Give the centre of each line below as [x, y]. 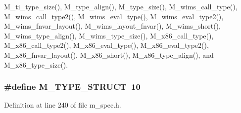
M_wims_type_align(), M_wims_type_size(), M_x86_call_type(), [109, 35]
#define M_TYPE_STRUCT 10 [72, 87]
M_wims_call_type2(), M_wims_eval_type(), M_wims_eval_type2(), [114, 16]
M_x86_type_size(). [36, 64]
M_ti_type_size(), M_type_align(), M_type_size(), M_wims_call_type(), [121, 6]
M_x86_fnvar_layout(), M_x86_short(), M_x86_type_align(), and [109, 55]
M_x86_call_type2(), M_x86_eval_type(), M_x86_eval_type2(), [106, 45]
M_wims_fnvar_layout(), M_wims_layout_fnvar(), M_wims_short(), [112, 26]
